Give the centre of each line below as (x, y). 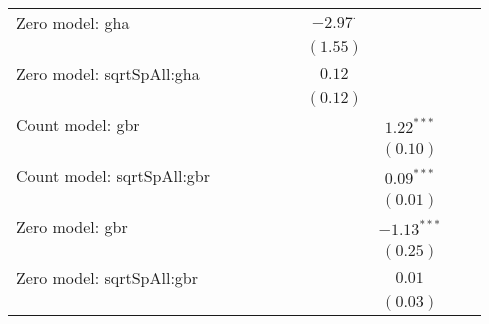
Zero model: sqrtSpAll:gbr (107, 277)
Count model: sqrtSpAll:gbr (113, 175)
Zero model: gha (73, 22)
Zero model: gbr (72, 226)
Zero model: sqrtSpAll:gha (108, 73)
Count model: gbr (78, 124)
